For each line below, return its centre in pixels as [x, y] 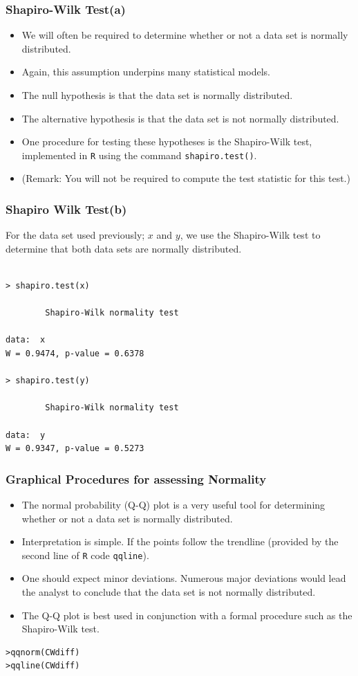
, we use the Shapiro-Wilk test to [250, 235]
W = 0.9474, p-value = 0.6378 [75, 354]
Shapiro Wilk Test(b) [66, 209]
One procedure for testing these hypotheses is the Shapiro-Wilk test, [167, 141]
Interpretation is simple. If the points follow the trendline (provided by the [180, 541]
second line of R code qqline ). [85, 555]
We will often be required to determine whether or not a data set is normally [185, 35]
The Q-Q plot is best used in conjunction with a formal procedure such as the [187, 615]
